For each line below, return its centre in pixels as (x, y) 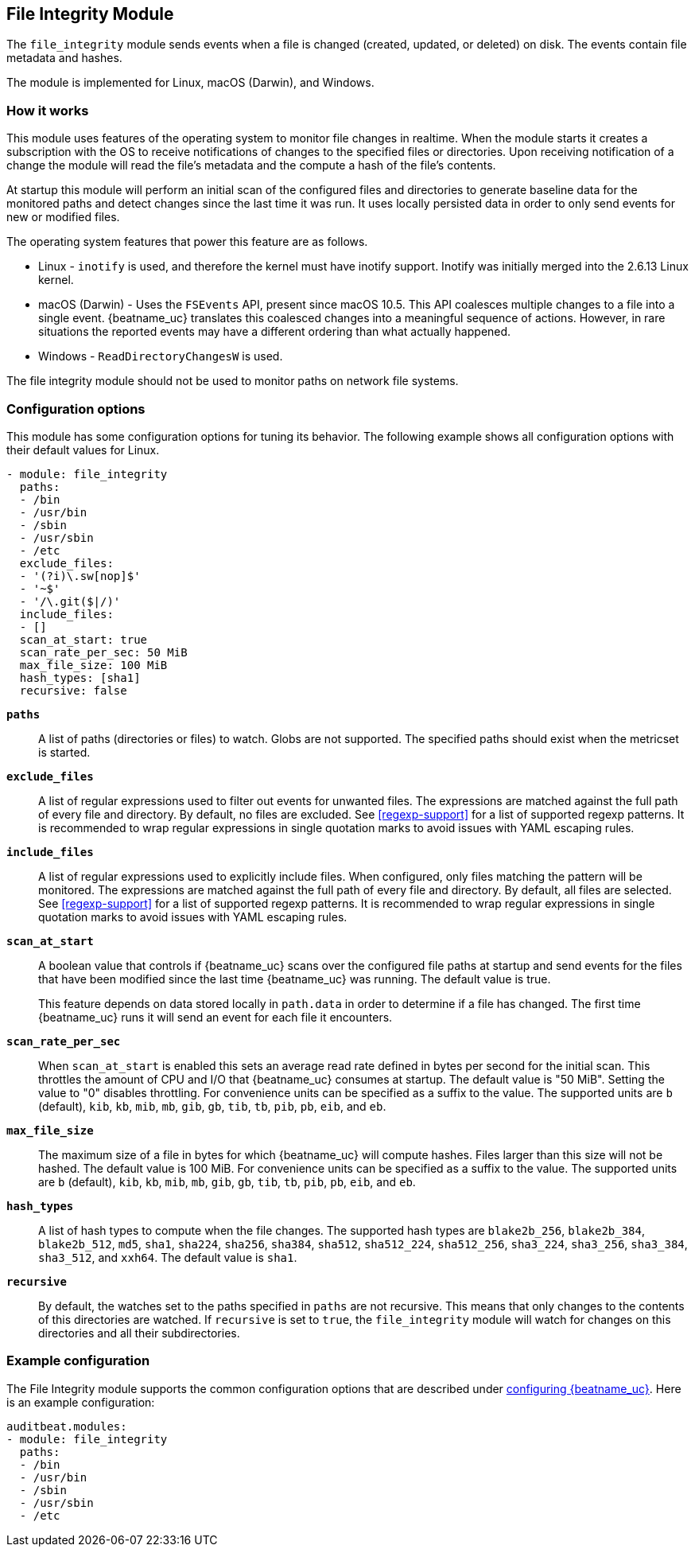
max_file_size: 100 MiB (93, 665)
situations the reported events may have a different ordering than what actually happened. (275, 332)
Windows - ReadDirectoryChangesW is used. (161, 356)
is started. (64, 752)
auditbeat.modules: (67, 1426)
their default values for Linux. (83, 450)
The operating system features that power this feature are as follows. (187, 242)
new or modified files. (63, 217)
